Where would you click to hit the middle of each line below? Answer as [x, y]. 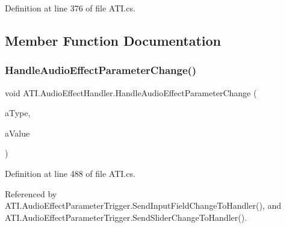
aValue [17, 133]
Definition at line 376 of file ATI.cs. [70, 8]
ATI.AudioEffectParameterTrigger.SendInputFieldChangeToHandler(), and [143, 205]
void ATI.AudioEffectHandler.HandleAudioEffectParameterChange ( [131, 92]
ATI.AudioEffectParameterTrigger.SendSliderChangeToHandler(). [126, 217]
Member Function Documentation [113, 40]
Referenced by [31, 193]
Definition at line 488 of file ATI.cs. [70, 173]
